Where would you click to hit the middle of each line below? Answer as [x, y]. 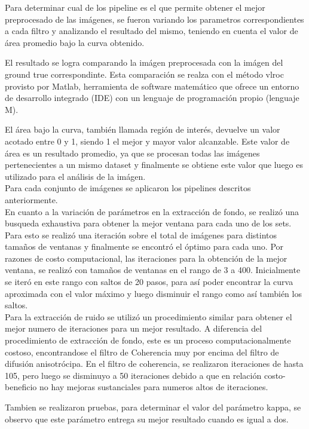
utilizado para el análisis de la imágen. [75, 176]
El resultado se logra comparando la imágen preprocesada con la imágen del [144, 62]
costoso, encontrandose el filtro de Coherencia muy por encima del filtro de [142, 352]
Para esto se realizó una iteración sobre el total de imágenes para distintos [141, 235]
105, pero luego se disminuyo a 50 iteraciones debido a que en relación [133, 375]
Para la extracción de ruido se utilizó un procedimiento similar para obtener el [149, 316]
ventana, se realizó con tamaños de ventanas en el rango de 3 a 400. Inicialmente [153, 270]
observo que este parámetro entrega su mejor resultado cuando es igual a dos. [147, 419]
